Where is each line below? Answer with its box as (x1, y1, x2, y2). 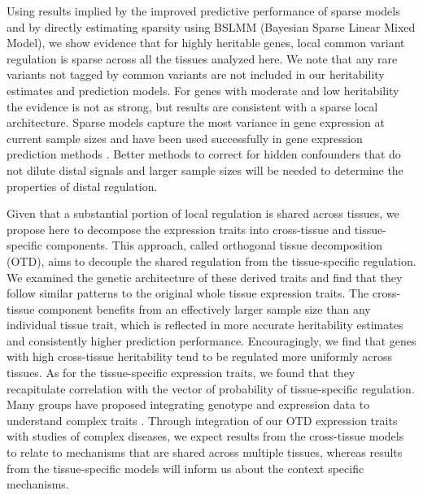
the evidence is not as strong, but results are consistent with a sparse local (7, 98, 378, 115)
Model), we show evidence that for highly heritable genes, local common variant (7, 34, 405, 51)
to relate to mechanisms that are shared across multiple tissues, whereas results (7, 444, 403, 461)
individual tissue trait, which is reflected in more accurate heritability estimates (7, 316, 403, 333)
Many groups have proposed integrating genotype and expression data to (7, 396, 370, 413)
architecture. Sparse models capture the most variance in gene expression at (7, 114, 385, 131)
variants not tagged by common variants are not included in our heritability (7, 66, 385, 83)
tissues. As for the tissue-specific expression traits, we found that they (7, 364, 355, 381)
